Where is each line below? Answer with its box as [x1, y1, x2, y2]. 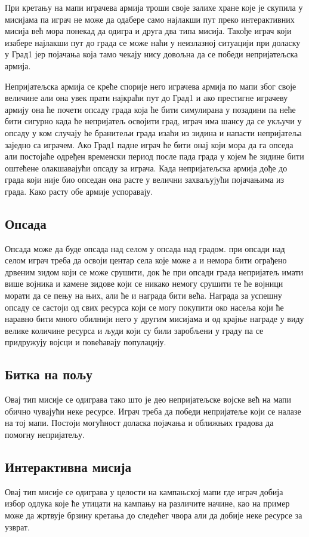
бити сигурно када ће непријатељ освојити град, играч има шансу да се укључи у [5, 115, 302, 127]
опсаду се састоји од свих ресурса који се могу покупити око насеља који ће [5, 300, 284, 313]
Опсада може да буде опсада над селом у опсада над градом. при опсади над [5, 242, 285, 254]
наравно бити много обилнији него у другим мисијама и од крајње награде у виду [5, 312, 304, 325]
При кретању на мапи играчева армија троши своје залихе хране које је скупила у [5, 1, 303, 13]
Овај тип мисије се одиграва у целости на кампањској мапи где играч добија [5, 485, 283, 498]
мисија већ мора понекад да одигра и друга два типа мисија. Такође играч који [5, 24, 292, 37]
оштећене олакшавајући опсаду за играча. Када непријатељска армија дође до [5, 161, 288, 174]
